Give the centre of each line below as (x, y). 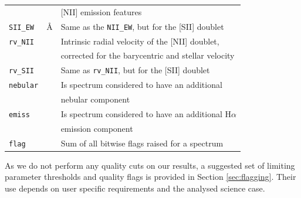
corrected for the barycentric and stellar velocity (148, 55)
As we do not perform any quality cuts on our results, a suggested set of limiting (150, 165)
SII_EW (21, 27)
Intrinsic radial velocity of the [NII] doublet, (140, 41)
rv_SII (21, 71)
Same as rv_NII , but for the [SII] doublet (135, 70)
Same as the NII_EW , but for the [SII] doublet (142, 26)
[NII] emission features (101, 11)
